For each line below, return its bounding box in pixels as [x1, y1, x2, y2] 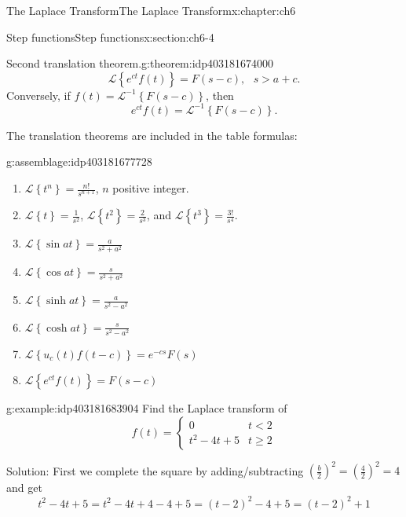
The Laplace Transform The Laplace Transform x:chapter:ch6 [6, 2, 296, 18]
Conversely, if [6, 86, 71, 103]
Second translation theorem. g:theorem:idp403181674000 [6, 55, 274, 71]
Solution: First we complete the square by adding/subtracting [6, 462, 304, 478]
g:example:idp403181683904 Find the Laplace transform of [6, 400, 287, 416]
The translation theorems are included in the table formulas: [6, 126, 298, 143]
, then [206, 86, 234, 103]
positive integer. [112, 180, 189, 196]
